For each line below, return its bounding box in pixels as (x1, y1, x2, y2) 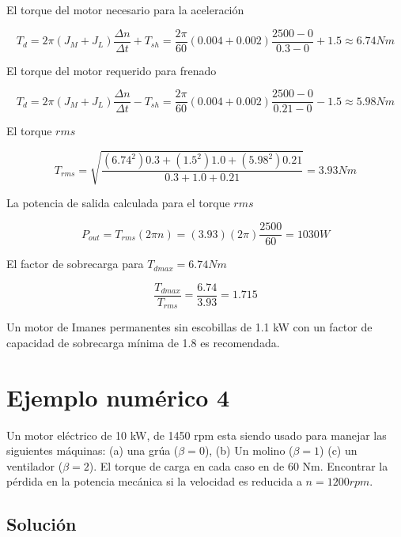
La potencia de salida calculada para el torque (6, 195, 230, 211)
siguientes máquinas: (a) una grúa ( (6, 442, 179, 459)
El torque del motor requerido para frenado (6, 62, 217, 78)
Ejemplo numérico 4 (6, 380, 230, 413)
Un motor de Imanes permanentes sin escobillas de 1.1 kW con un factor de (6, 319, 373, 335)
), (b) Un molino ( (204, 442, 293, 459)
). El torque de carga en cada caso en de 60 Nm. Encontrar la (89, 457, 388, 474)
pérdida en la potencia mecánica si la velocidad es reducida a (6, 473, 302, 490)
